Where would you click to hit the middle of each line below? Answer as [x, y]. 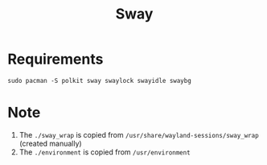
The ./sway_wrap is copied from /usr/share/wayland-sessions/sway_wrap [139, 134]
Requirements [55, 59]
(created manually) [50, 143]
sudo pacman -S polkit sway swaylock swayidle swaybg [100, 80]
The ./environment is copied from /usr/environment [105, 152]
